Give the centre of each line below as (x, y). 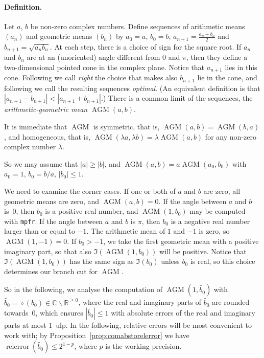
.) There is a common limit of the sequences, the (177, 98)
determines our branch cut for (51, 271)
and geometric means (59, 36)
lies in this (241, 67)
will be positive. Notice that (203, 251)
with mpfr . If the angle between (54, 221)
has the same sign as (102, 261)
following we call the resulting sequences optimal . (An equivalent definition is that (132, 88)
